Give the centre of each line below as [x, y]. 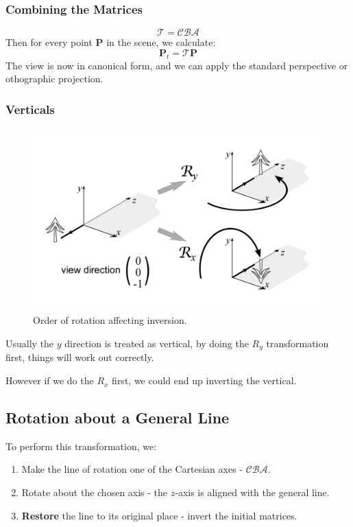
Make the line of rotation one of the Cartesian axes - [132, 469]
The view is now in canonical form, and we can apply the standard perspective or [177, 65]
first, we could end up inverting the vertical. [204, 380]
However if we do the [50, 380]
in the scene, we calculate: [161, 42]
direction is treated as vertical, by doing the [157, 343]
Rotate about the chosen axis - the [95, 492]
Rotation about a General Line [118, 418]
